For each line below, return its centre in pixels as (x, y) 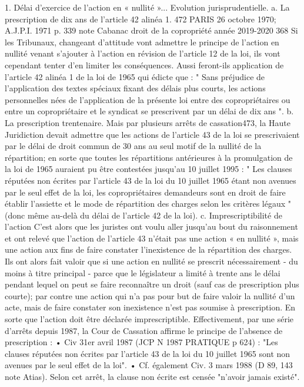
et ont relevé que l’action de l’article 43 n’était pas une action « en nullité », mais (152, 238)
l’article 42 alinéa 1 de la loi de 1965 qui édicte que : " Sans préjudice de (135, 76)
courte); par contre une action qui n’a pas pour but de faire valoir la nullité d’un (150, 295)
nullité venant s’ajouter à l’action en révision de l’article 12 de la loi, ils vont (143, 53)
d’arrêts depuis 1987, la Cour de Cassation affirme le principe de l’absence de (144, 330)
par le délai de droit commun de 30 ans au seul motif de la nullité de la (133, 146)
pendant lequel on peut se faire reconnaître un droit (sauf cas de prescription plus (152, 284)
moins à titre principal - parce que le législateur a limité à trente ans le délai (143, 272)
